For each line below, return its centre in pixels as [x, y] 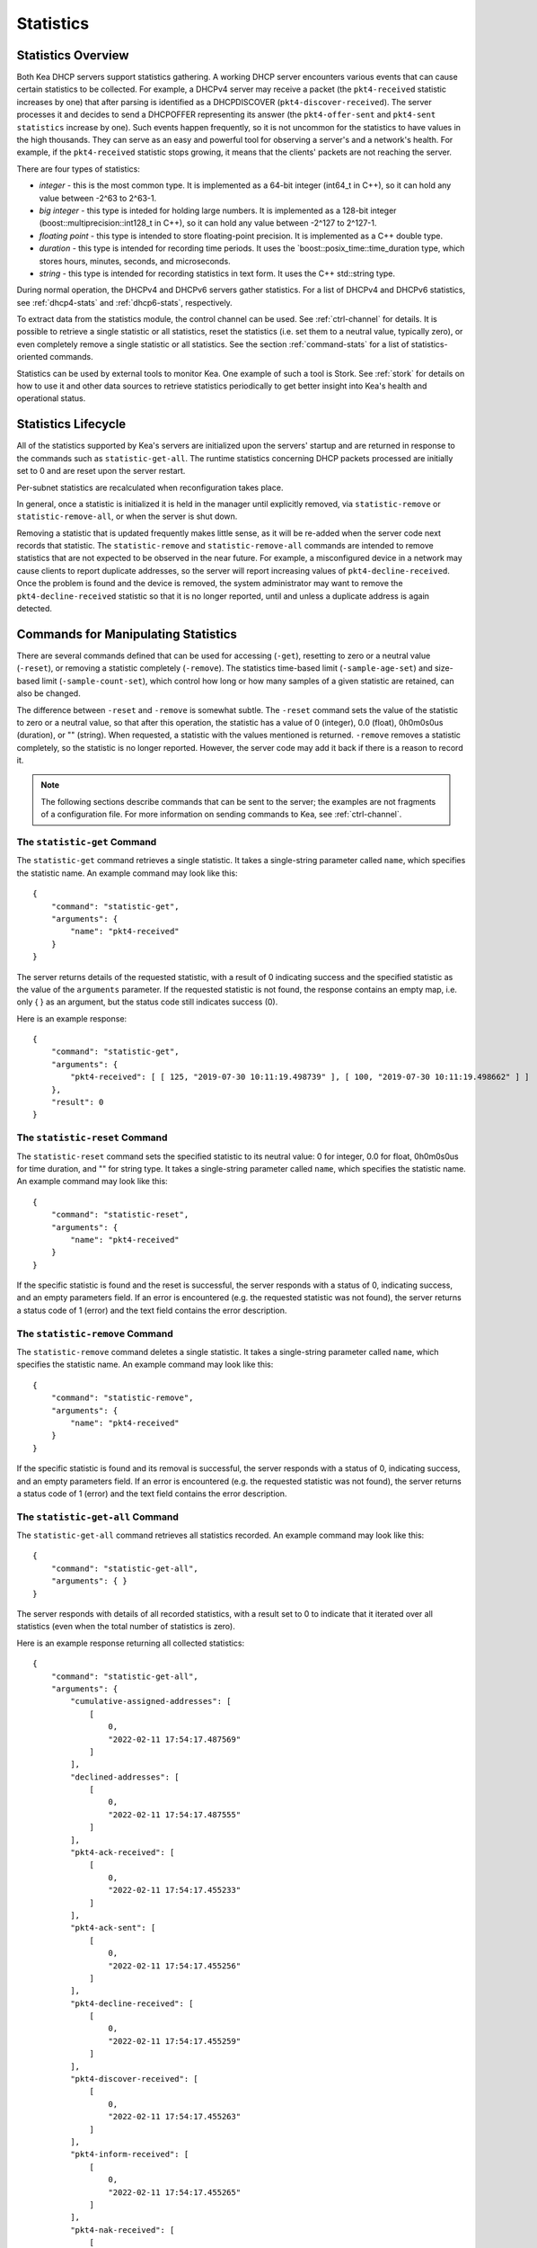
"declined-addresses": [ [125, 1777]
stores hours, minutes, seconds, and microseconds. [135, 261]
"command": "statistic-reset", [120, 1215]
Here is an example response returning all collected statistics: [131, 1643]
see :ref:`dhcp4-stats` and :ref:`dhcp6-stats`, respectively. [124, 302]
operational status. [51, 398]
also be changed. [48, 693]
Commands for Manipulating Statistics [127, 634]
